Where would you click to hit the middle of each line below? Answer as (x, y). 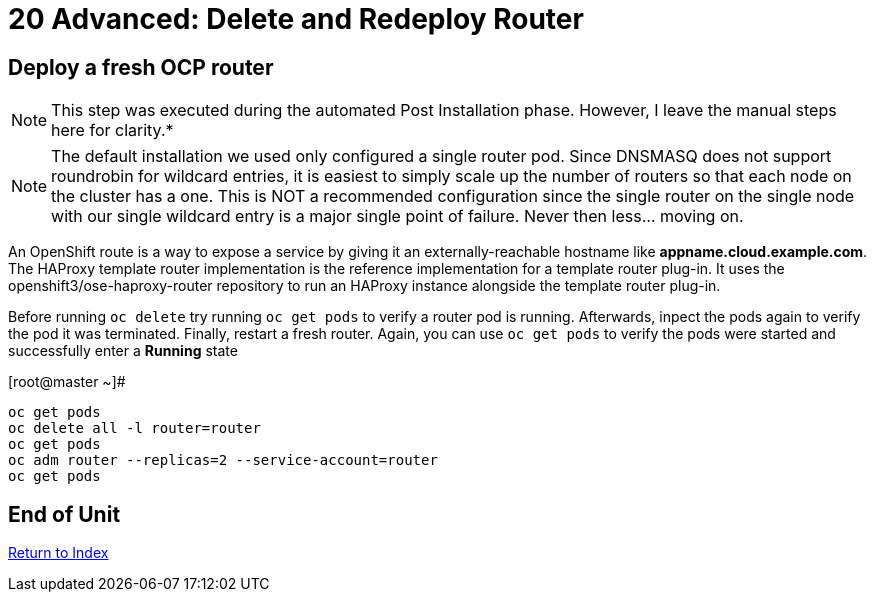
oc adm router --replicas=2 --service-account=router (223, 460)
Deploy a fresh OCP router (141, 67)
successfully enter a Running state (123, 351)
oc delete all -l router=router (134, 428)
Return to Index (58, 553)
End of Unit (64, 514)
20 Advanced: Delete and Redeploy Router (296, 19)
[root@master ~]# (67, 382)
